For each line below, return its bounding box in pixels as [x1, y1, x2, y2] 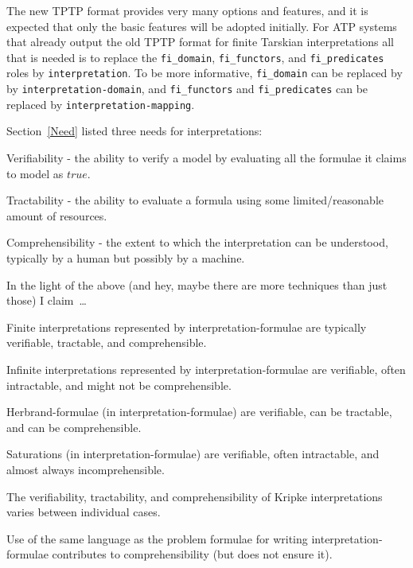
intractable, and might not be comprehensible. [6, 376, 232, 393]
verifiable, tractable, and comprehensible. [6, 334, 207, 351]
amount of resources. [6, 207, 107, 224]
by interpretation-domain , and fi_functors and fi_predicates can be [6, 80, 368, 97]
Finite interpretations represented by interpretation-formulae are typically [6, 318, 367, 335]
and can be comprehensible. [6, 418, 142, 435]
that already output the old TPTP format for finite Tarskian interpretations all [6, 33, 394, 50]
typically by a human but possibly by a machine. [6, 249, 245, 266]
